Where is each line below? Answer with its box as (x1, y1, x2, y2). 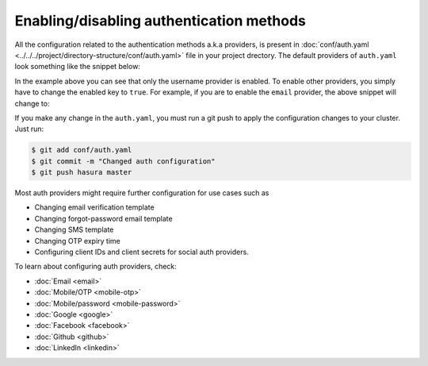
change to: (14, 98, 50, 108)
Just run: (14, 124, 44, 134)
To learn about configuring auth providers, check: (14, 262, 178, 272)
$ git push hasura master (31, 168, 132, 177)
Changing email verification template (34, 202, 155, 212)
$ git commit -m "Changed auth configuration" (31, 156, 216, 166)
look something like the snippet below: (14, 62, 140, 71)
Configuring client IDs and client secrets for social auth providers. (34, 247, 249, 256)
